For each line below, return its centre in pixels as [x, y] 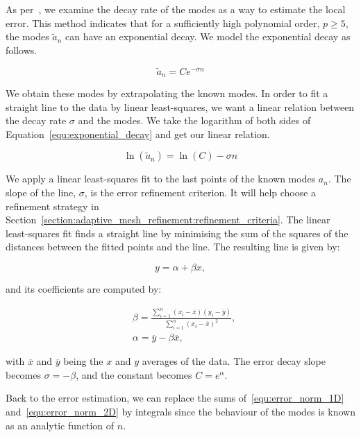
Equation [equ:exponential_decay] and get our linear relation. [138, 134]
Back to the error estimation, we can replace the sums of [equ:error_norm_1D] [175, 398]
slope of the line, [41, 192]
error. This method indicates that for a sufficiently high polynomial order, [163, 23]
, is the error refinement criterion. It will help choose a [200, 192]
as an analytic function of [60, 425]
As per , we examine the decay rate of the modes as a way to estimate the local [176, 9]
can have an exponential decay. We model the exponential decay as [208, 36]
